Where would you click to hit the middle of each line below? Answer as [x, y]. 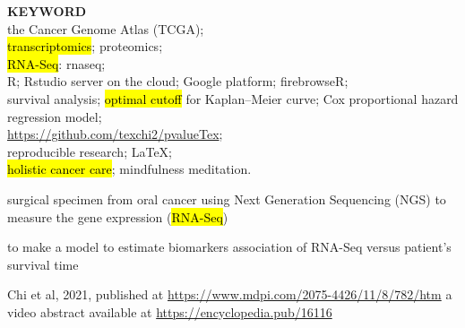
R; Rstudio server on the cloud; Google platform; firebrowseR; [178, 81]
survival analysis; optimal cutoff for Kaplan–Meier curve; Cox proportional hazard [233, 98]
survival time [43, 264]
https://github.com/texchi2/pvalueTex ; [115, 134]
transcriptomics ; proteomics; [85, 46]
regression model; [55, 116]
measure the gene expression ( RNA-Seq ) [118, 216]
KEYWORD [47, 11]
